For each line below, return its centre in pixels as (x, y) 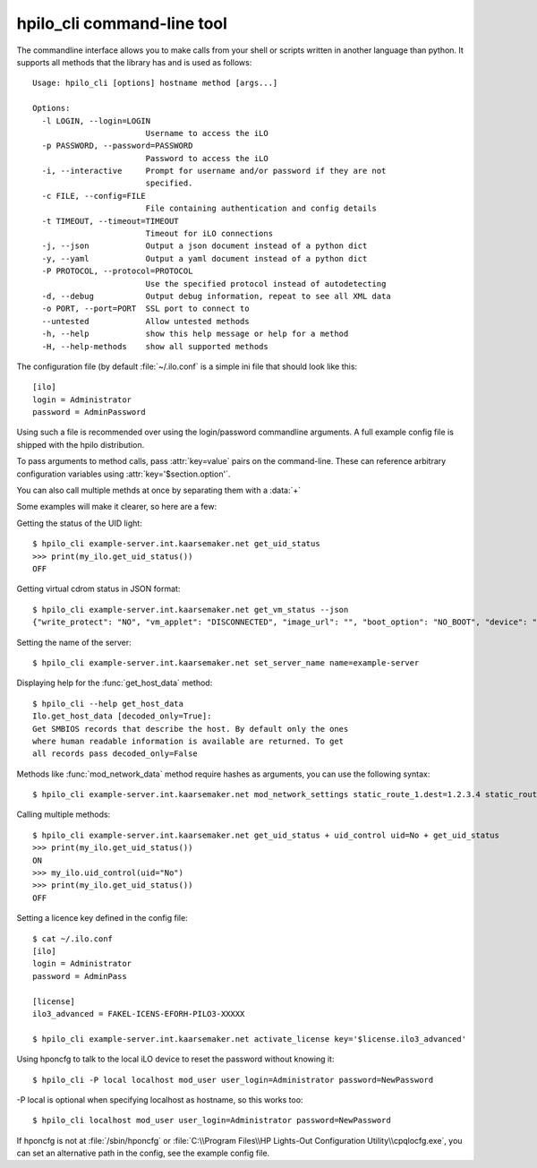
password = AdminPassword (89, 412)
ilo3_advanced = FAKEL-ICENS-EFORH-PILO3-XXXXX (139, 1013)
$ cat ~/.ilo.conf (73, 939)
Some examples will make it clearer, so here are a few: (117, 507)
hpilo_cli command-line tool (122, 23)
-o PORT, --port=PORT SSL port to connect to (145, 309)
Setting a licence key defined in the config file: (102, 918)
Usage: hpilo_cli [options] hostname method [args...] (155, 83)
